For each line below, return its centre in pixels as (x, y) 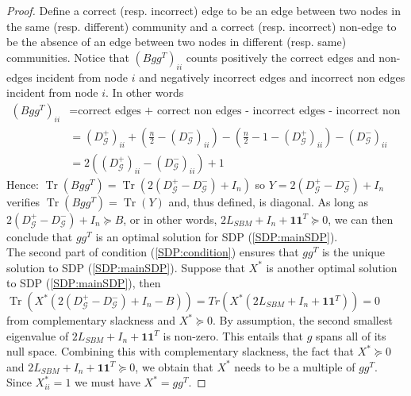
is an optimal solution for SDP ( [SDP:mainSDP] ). (217, 236)
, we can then (361, 219)
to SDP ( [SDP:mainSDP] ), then (84, 283)
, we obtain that (174, 366)
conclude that (40, 236)
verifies (23, 201)
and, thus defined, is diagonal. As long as (268, 201)
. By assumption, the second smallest (303, 320)
